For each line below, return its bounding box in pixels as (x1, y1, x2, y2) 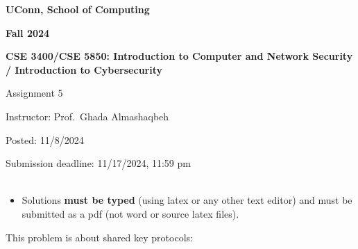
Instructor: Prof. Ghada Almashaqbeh (6, 109, 169, 123)
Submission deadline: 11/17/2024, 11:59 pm (6, 156, 191, 170)
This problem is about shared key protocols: (6, 230, 193, 244)
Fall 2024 (6, 25, 50, 40)
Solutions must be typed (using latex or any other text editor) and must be (22, 193, 352, 207)
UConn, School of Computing (6, 2, 150, 16)
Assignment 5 (6, 86, 63, 100)
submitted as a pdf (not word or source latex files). (22, 206, 239, 220)
